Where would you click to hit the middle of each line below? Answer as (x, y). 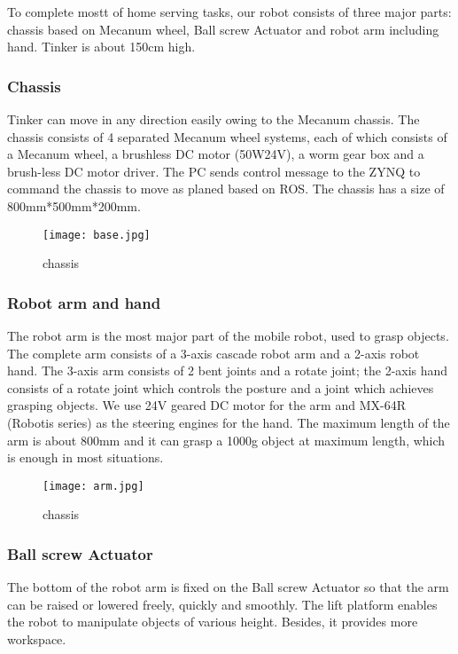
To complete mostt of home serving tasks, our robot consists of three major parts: (229, 12)
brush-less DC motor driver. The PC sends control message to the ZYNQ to (214, 171)
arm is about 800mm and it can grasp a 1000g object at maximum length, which (226, 440)
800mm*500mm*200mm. (74, 205)
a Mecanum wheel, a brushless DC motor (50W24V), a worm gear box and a (216, 154)
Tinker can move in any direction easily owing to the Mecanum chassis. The (213, 119)
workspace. (37, 639)
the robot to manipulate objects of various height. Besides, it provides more (213, 622)
